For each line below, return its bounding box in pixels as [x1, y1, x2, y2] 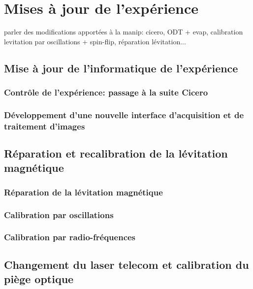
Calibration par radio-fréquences [4, 231, 136, 243]
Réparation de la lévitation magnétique [4, 186, 163, 198]
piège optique [4, 271, 74, 287]
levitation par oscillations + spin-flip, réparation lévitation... [4, 36, 186, 46]
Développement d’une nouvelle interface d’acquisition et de [4, 108, 244, 121]
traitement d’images [4, 120, 85, 132]
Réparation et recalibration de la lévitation [4, 146, 228, 161]
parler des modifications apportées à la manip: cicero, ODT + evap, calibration [4, 27, 243, 37]
